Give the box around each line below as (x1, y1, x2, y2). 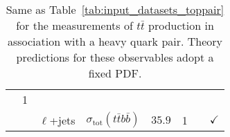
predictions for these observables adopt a (16, 49, 214, 65)
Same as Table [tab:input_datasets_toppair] (6, 1, 224, 17)
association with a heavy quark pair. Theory (7, 33, 223, 49)
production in (148, 17, 214, 33)
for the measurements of (16, 17, 133, 33)
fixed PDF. (88, 65, 142, 81)
